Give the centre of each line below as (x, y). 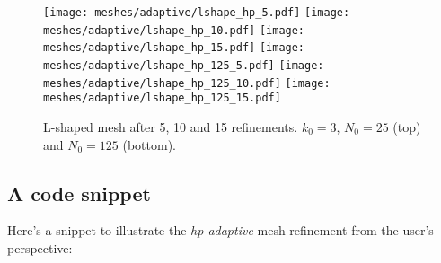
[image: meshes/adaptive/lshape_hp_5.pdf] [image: (197, 13)
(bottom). (150, 144)
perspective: (40, 247)
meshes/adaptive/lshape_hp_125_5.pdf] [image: (184, 65)
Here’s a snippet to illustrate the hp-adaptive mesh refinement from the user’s (220, 230)
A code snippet (79, 193)
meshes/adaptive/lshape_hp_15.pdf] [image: (174, 48)
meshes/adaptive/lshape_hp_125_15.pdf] (162, 98)
